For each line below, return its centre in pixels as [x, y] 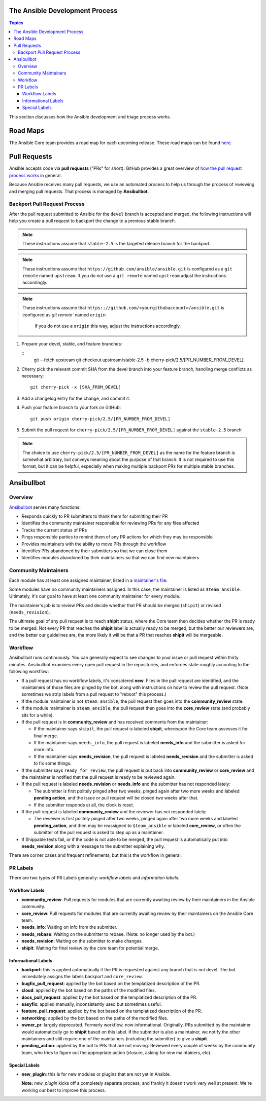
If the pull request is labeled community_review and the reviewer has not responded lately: [114, 811]
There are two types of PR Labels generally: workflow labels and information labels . [94, 878]
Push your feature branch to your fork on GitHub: [71, 408]
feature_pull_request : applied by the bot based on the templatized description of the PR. [112, 1011]
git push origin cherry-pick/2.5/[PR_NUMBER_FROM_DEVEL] [100, 419]
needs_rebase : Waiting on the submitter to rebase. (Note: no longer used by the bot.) [108, 934]
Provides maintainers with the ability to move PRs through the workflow [94, 544]
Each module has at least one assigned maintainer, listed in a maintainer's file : [88, 580]
